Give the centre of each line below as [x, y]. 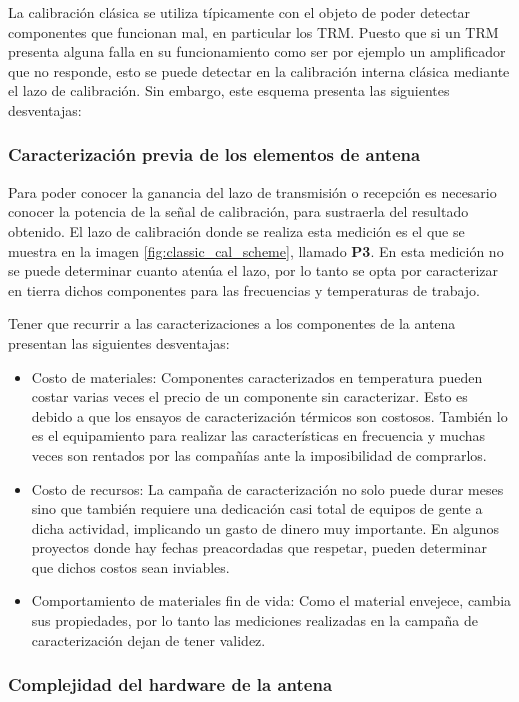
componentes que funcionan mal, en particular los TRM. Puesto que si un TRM [253, 31]
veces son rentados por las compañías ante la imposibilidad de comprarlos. [259, 454]
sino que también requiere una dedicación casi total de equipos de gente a [257, 508]
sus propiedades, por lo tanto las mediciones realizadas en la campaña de [255, 620]
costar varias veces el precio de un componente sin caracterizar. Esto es [249, 396]
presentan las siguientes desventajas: [119, 342]
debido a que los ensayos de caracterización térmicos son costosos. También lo [269, 415]
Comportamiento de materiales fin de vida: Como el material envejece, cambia [271, 600]
